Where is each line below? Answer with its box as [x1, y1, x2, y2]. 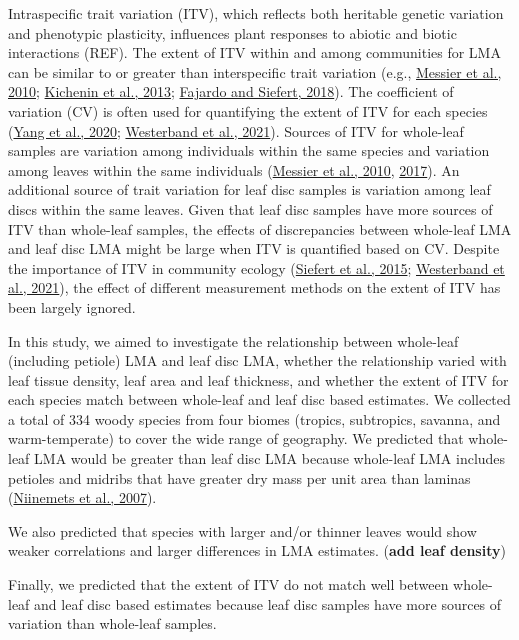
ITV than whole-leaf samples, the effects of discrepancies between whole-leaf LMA [8, 218, 512, 239]
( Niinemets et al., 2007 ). [8, 487, 157, 508]
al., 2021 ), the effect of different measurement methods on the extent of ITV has [8, 277, 501, 298]
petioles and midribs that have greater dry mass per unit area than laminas [8, 467, 471, 488]
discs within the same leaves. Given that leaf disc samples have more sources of [8, 198, 493, 219]
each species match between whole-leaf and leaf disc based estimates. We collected [8, 389, 511, 410]
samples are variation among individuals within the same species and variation [8, 140, 490, 161]
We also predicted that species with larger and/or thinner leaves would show [8, 520, 477, 541]
